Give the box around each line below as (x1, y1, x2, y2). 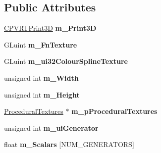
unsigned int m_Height (4, 89, 80, 100)
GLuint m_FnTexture (4, 39, 77, 50)
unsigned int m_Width (4, 72, 79, 83)
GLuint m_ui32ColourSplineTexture (4, 56, 128, 66)
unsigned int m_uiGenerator (4, 122, 99, 133)
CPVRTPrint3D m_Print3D (4, 23, 97, 33)
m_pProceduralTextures (71, 106, 158, 116)
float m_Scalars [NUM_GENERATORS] (4, 139, 134, 150)
